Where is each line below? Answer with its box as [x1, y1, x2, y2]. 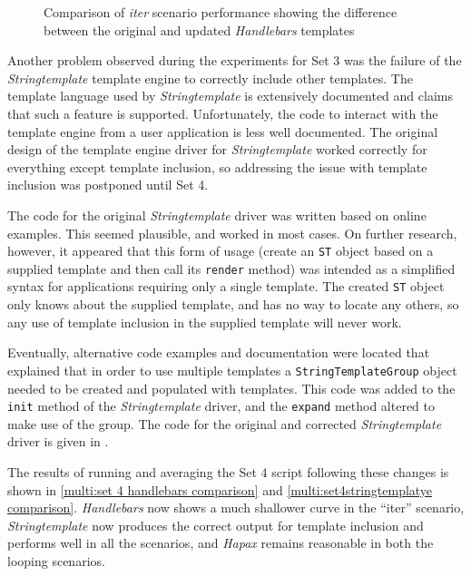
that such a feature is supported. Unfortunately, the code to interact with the [7, 103, 438, 122]
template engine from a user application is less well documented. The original [7, 122, 438, 141]
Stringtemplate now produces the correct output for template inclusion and [7, 515, 424, 534]
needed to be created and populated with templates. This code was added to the [7, 378, 456, 397]
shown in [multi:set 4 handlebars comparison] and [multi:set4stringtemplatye [7, 480, 433, 499]
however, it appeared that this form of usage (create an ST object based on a [7, 241, 434, 260]
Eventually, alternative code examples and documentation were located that [7, 343, 430, 362]
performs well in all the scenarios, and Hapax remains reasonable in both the [7, 533, 434, 552]
